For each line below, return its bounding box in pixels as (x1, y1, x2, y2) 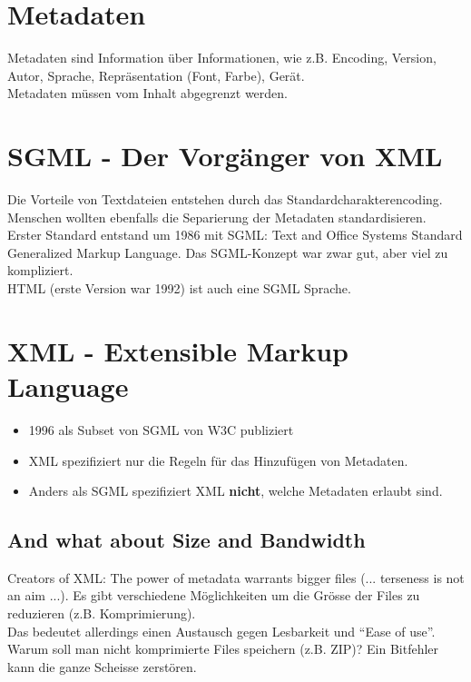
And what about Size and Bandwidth (7, 526, 366, 554)
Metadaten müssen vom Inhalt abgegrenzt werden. (7, 84, 288, 103)
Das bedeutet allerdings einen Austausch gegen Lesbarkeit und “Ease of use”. (7, 621, 436, 640)
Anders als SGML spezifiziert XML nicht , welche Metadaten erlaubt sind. (28, 481, 443, 500)
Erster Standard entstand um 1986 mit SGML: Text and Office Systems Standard (7, 225, 463, 244)
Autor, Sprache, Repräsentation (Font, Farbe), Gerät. (7, 65, 305, 84)
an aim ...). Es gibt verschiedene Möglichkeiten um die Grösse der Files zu (7, 586, 420, 605)
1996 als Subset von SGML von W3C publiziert (28, 420, 294, 439)
